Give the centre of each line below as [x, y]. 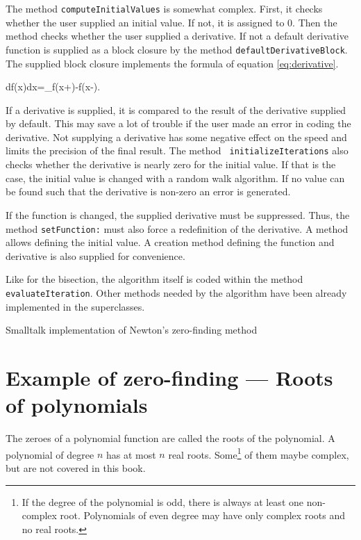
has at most [131, 454]
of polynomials [77, 405]
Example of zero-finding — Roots [169, 377]
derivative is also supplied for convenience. [95, 255]
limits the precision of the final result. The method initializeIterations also [177, 150]
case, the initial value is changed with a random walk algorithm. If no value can [175, 178]
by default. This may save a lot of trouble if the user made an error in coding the [178, 123]
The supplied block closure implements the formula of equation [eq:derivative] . [172, 63]
